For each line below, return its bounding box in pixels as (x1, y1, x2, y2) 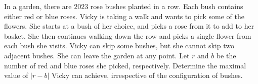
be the (216, 50, 236, 60)
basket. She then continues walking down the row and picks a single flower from (4, 30, 251, 41)
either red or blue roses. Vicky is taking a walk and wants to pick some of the (4, 11, 244, 21)
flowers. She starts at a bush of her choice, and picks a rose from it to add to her (4, 21, 254, 31)
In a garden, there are (4, 1, 72, 11)
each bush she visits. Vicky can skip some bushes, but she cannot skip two (4, 40, 234, 51)
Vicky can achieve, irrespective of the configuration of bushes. (52, 70, 243, 80)
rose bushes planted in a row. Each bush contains (90, 1, 243, 11)
